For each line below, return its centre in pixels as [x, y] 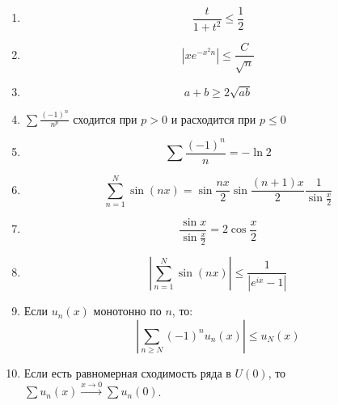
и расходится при [213, 118]
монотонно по [127, 311]
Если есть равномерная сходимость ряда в [127, 372]
